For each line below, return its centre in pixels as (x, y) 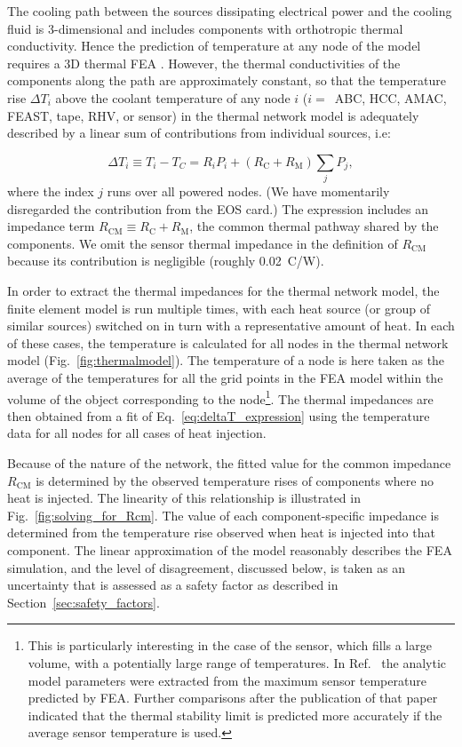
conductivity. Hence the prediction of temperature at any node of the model (214, 46)
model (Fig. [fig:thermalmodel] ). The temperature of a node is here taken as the (226, 360)
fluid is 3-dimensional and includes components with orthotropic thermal (205, 28)
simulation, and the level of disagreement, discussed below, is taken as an (207, 567)
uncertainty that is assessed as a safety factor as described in (173, 585)
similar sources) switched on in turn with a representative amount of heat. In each (231, 326)
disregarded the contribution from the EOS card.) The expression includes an (218, 208)
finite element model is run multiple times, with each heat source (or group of (219, 308)
